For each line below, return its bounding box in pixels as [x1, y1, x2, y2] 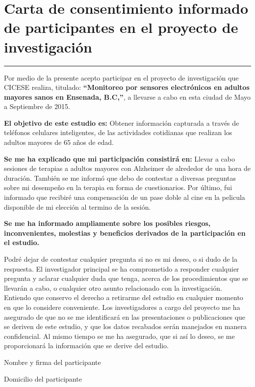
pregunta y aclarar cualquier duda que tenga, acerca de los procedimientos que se [4, 273, 248, 283]
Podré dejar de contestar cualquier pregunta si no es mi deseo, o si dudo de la [4, 254, 237, 264]
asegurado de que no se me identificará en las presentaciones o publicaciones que [4, 311, 246, 322]
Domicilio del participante [4, 373, 82, 384]
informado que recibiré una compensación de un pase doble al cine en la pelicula [4, 192, 245, 202]
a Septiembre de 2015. [4, 101, 70, 111]
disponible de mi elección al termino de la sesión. [4, 201, 151, 212]
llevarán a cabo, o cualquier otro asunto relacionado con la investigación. [4, 282, 222, 293]
